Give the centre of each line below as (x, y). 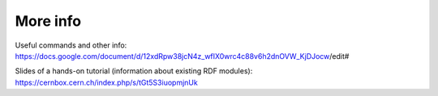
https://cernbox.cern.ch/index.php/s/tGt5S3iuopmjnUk (106, 82)
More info (48, 21)
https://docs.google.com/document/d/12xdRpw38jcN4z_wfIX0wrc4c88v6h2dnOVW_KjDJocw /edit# (182, 56)
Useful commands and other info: (71, 45)
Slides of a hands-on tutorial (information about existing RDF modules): (134, 71)
